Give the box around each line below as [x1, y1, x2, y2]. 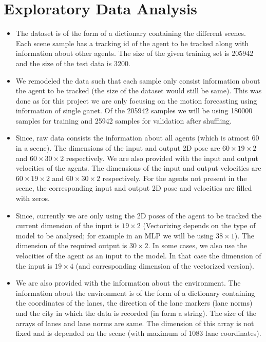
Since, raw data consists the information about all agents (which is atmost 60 [15, 132, 259, 143]
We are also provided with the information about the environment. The [15, 277, 241, 288]
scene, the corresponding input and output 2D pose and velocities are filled [15, 183, 252, 193]
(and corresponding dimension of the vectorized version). [75, 260, 254, 271]
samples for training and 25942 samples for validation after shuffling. [15, 115, 232, 126]
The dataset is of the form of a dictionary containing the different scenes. [15, 28, 246, 38]
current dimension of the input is [15, 220, 120, 231]
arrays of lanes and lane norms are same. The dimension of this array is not [15, 317, 254, 328]
